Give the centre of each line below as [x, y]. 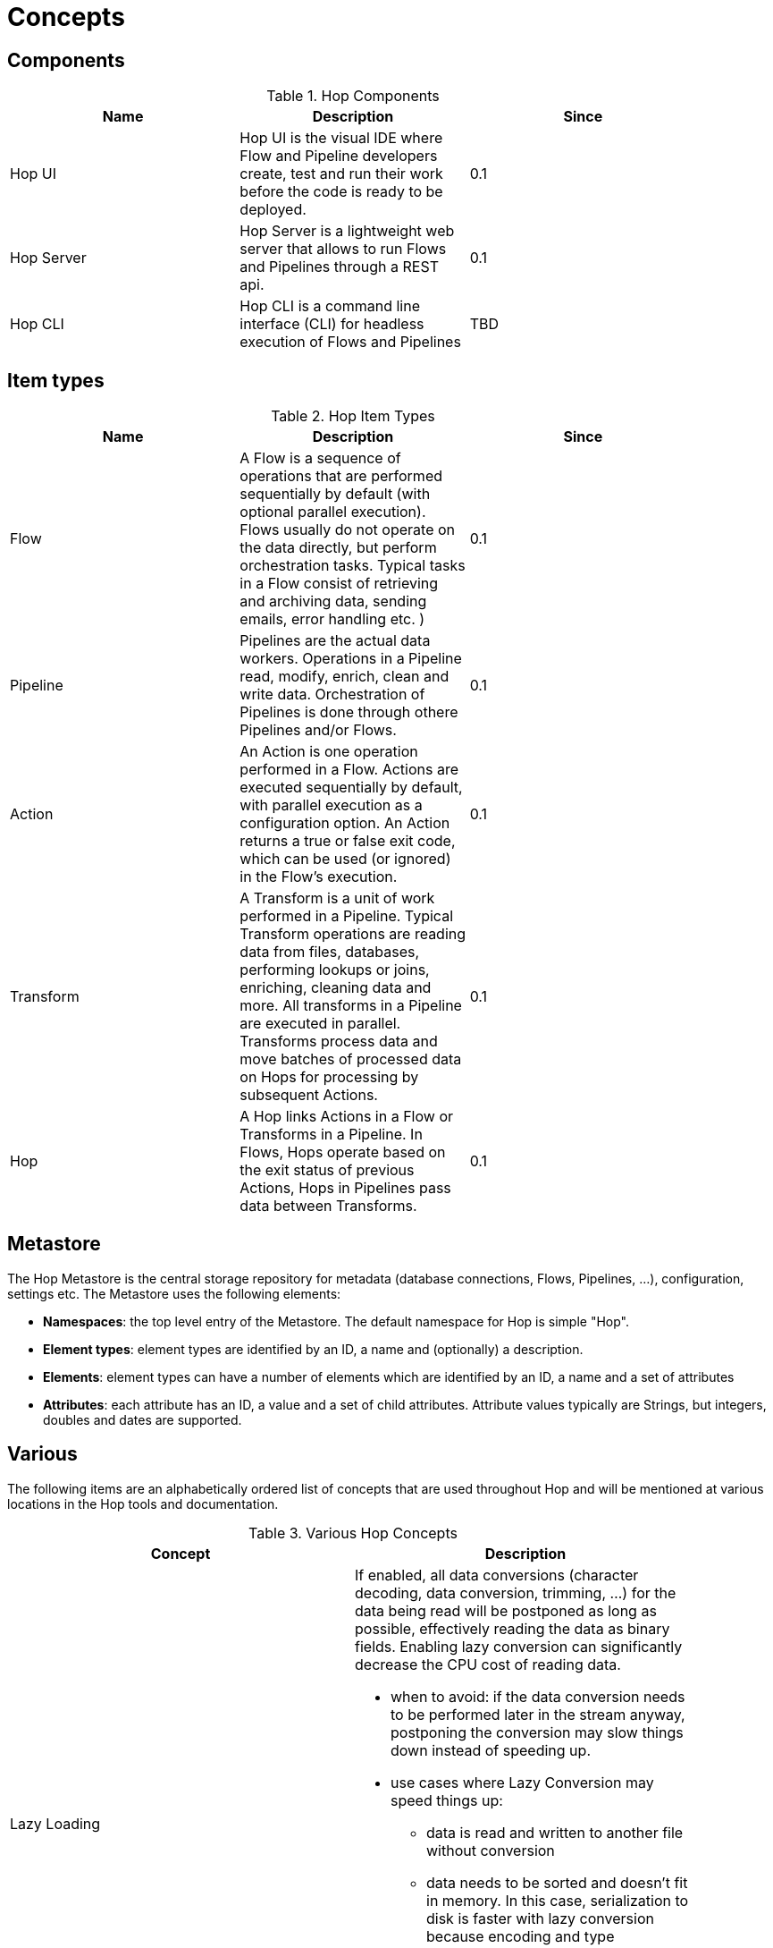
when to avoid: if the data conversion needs [538, 1696]
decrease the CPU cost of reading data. [488, 1664]
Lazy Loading [55, 1823]
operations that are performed [341, 476]
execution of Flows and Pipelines [350, 342]
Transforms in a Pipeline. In [331, 1135]
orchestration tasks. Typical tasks [353, 566]
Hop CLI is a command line [330, 306]
